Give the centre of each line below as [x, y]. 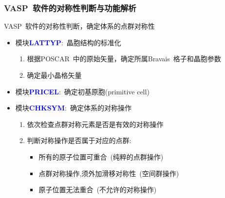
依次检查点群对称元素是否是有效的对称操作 [95, 124]
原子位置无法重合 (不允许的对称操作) [98, 189]
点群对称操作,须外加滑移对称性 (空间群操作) [109, 173]
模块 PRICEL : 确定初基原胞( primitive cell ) [82, 91]
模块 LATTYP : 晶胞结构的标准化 [68, 42]
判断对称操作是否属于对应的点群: [79, 140]
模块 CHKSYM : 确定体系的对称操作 [73, 108]
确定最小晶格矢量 [54, 75]
